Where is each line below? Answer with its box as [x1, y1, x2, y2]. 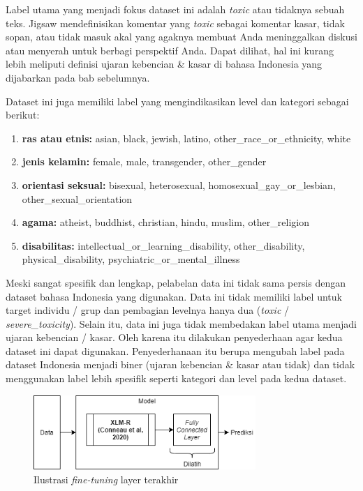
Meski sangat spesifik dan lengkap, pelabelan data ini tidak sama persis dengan [6, 275, 346, 289]
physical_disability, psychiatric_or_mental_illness [22, 252, 240, 266]
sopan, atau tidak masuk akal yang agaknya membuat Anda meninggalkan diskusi [6, 29, 357, 44]
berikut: [6, 107, 40, 122]
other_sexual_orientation [22, 191, 133, 206]
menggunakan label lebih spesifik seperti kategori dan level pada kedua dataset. [6, 371, 347, 386]
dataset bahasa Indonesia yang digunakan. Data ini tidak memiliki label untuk [6, 289, 342, 303]
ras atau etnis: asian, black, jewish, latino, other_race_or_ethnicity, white [22, 130, 351, 145]
